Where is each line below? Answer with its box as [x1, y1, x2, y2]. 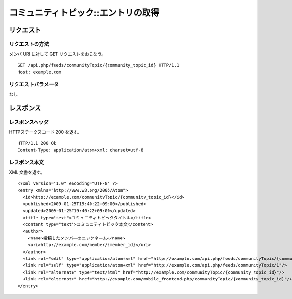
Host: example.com [18, 69, 62, 75]
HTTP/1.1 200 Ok [18, 140, 56, 146]
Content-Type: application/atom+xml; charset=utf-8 [18, 147, 144, 153]
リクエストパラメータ [9, 81, 59, 88]
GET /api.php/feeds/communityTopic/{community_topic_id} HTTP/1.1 [18, 62, 180, 68]
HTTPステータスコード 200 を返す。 [9, 129, 82, 135]
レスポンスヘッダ [9, 119, 49, 126]
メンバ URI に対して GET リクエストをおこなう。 [9, 51, 106, 57]
